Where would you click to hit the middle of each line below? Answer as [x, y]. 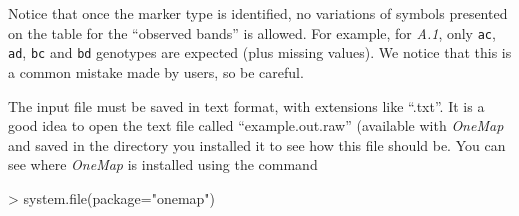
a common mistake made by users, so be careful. [156, 71]
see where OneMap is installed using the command [163, 164]
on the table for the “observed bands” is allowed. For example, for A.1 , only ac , [252, 32]
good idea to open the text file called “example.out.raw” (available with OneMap [256, 125]
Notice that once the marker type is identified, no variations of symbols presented [258, 13]
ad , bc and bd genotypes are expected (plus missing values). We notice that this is [260, 52]
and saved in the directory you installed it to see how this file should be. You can [257, 144]
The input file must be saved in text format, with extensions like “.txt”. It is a [246, 105]
